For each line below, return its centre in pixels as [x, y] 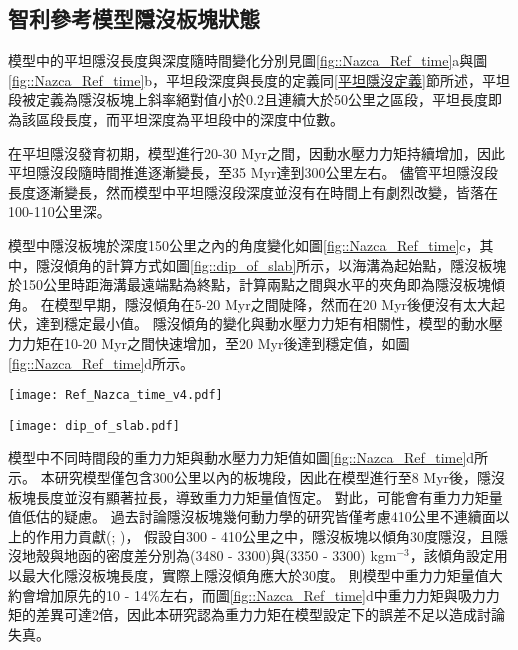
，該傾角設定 [451, 555]
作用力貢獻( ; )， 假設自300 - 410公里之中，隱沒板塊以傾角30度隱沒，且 [265, 535]
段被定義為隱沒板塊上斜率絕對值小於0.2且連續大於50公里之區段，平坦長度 [248, 99]
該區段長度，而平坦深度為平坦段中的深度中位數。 [182, 118]
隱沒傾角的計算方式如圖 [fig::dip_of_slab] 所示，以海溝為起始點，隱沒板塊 [271, 264]
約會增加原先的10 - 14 [78, 594]
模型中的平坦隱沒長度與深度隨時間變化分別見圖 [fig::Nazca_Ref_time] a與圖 [248, 60]
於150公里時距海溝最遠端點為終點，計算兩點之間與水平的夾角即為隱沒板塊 [249, 284]
